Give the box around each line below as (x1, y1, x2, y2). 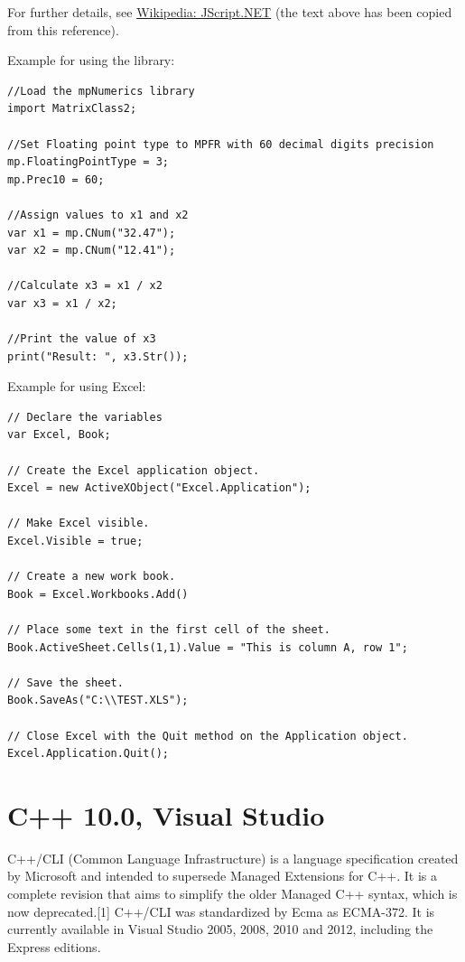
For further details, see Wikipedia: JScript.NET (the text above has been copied (7, 3, 452, 21)
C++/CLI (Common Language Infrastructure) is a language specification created (7, 848, 459, 867)
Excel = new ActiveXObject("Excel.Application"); (7, 481, 312, 495)
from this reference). (7, 20, 119, 39)
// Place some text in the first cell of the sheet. (7, 623, 330, 636)
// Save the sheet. (7, 676, 124, 689)
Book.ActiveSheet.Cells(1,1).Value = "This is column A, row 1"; (7, 640, 408, 654)
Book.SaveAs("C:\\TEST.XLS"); (7, 694, 189, 707)
